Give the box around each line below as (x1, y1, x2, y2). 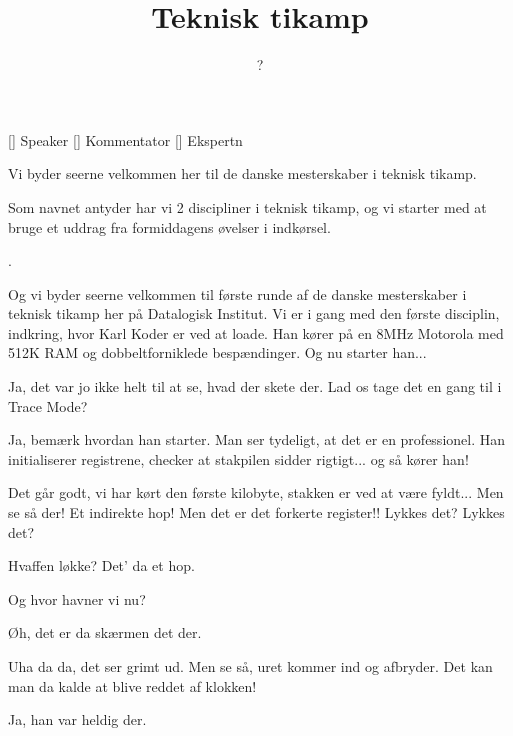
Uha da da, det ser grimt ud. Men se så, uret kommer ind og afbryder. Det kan (8, 656, 493, 676)
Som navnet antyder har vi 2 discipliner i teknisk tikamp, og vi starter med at (8, 196, 487, 217)
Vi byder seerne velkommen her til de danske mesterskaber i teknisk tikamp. (8, 163, 477, 184)
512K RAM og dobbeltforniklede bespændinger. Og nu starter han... (8, 342, 427, 363)
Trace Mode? (8, 395, 88, 416)
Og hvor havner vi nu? (8, 588, 146, 609)
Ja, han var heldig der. (8, 709, 147, 730)
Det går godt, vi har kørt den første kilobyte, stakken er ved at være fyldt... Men (8, 482, 504, 503)
